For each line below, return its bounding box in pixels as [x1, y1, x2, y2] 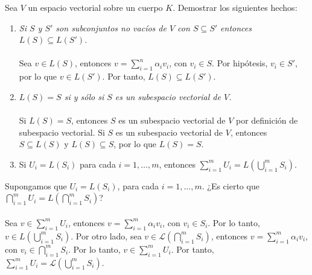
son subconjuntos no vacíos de [56, 21, 167, 34]
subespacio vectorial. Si [19, 125, 105, 138]
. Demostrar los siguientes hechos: [173, 1, 298, 13]
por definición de [235, 113, 298, 126]
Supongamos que [5, 179, 67, 192]
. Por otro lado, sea [71, 229, 142, 242]
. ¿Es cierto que [202, 179, 259, 192]
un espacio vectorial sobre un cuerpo [28, 1, 163, 13]
